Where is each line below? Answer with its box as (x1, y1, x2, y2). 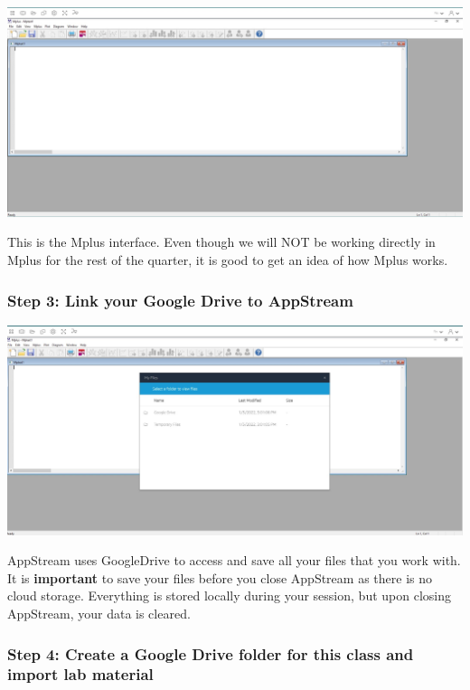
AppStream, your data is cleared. (7, 604, 191, 622)
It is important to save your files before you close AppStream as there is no (7, 568, 432, 587)
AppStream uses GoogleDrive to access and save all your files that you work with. (7, 551, 461, 570)
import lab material (7, 663, 154, 685)
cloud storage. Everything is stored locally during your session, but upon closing (7, 586, 451, 605)
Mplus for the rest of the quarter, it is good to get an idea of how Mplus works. (7, 250, 448, 269)
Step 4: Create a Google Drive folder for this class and (7, 642, 414, 665)
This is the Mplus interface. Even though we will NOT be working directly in (7, 232, 436, 251)
